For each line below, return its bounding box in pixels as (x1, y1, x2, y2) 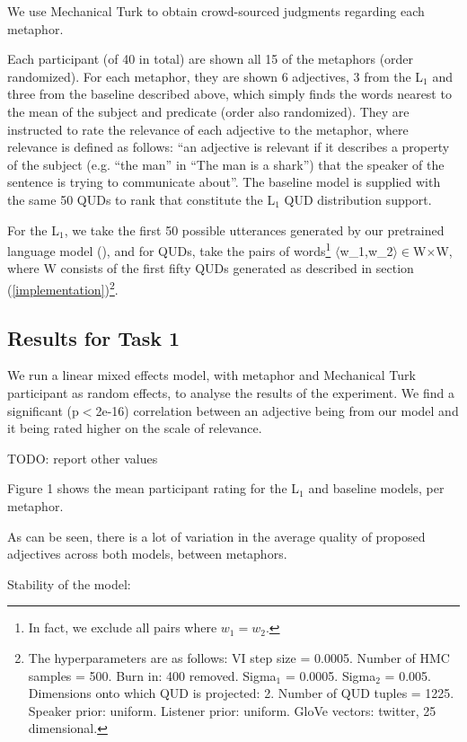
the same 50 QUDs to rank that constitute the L (7, 190, 276, 208)
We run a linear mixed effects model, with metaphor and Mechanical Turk (7, 366, 416, 384)
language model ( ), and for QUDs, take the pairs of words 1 (7, 239, 331, 260)
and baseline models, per (308, 479, 445, 498)
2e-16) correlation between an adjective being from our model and (95, 401, 459, 420)
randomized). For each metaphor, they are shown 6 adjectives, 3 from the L (7, 66, 424, 85)
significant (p (7, 401, 79, 420)
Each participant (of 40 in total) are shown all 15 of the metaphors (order (7, 49, 414, 68)
